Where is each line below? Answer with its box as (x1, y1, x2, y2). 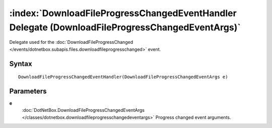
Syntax (9, 59, 32, 68)
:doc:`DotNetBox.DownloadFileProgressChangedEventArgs (22, 107, 145, 113)
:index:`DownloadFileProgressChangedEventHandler (9, 8, 237, 19)
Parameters (9, 87, 47, 95)
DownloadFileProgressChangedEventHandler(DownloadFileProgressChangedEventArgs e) (18, 74, 228, 80)
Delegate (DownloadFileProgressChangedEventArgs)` (9, 22, 241, 33)
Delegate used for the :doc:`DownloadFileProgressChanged (9, 39, 133, 45)
